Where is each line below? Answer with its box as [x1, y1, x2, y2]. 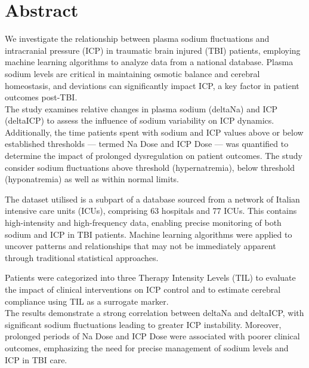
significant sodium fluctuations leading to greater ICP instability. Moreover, [5, 318, 282, 330]
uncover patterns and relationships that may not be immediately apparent [5, 240, 276, 252]
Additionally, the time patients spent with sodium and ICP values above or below [5, 125, 304, 138]
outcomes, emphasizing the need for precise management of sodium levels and [5, 341, 289, 354]
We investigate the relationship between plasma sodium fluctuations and [5, 32, 270, 45]
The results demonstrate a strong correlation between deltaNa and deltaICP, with [5, 306, 304, 319]
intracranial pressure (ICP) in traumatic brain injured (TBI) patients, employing [5, 44, 301, 56]
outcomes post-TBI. [5, 91, 78, 103]
